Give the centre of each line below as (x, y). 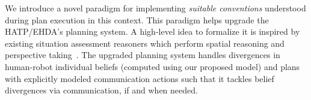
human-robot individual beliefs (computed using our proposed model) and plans (152, 66)
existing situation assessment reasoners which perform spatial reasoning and (145, 43)
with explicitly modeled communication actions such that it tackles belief (140, 78)
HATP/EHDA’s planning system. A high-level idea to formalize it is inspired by (152, 31)
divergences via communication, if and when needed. (101, 90)
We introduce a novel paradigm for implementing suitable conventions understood (155, 8)
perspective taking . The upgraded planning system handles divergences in (143, 55)
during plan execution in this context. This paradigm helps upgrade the (137, 19)
